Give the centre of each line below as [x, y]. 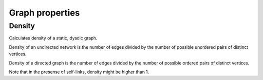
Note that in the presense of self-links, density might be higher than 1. [79, 72]
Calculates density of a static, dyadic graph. [53, 38]
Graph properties [45, 13]
